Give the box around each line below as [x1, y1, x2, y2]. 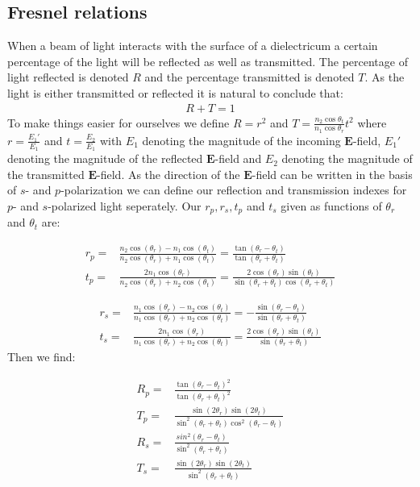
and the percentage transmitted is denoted [144, 69, 355, 85]
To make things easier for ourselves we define [7, 114, 230, 131]
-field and [214, 150, 262, 167]
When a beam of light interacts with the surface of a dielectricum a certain [7, 37, 378, 54]
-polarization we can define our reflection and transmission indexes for [60, 181, 407, 198]
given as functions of [281, 197, 382, 214]
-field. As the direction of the [97, 165, 240, 182]
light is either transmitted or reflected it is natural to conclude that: [7, 84, 343, 101]
